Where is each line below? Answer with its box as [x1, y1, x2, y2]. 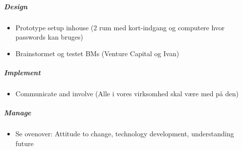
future [15, 138, 34, 148]
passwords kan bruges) [15, 32, 83, 42]
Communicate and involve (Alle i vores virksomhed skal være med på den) [15, 88, 239, 98]
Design [4, 1, 28, 11]
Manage [4, 107, 31, 118]
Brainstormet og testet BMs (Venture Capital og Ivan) [15, 48, 179, 58]
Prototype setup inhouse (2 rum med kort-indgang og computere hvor [15, 22, 225, 32]
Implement [4, 67, 41, 77]
